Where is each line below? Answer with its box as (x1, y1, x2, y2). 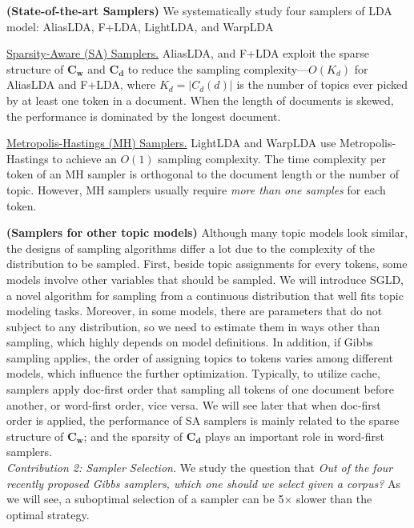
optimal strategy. (6, 506, 90, 522)
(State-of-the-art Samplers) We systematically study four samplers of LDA (6, 2, 392, 18)
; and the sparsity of (83, 427, 183, 444)
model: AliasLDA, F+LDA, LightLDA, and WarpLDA (6, 18, 274, 34)
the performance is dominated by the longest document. (6, 107, 281, 124)
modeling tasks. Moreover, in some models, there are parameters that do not (6, 302, 383, 319)
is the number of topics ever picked (236, 76, 408, 93)
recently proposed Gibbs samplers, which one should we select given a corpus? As (6, 474, 401, 491)
